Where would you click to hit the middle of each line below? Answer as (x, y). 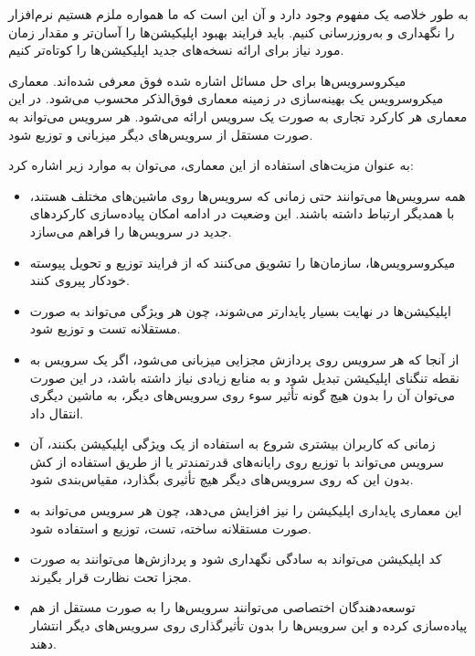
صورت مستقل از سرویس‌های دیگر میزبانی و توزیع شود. (161, 134)
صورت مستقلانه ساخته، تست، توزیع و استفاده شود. (170, 528)
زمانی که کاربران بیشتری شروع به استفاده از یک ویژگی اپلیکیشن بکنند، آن (232, 444)
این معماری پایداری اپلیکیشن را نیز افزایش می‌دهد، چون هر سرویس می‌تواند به (246, 510)
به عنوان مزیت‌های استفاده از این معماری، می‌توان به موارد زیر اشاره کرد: (211, 165)
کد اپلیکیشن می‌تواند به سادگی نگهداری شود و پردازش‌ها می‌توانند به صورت (236, 559)
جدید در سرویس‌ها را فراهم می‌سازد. (131, 231)
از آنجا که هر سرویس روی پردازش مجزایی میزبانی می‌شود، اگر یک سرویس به (244, 359)
